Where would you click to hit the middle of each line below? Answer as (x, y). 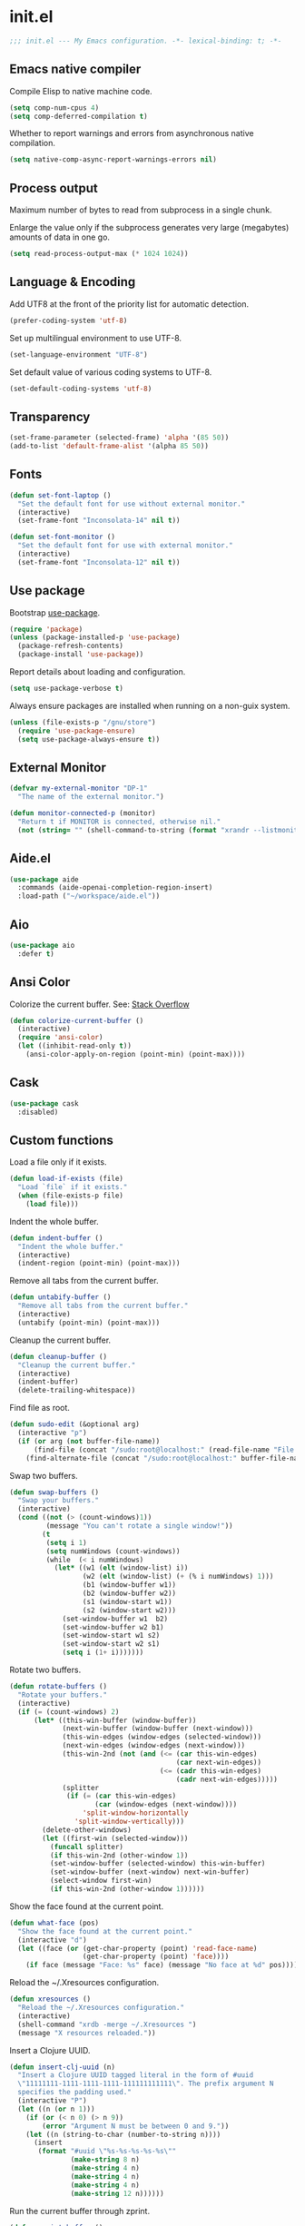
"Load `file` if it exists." (73, 1187)
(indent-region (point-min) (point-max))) (99, 1264)
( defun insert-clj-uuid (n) (63, 2067)
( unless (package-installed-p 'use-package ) (95, 637)
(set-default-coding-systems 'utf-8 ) (81, 389)
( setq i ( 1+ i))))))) (103, 1653)
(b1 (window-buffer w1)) (129, 1585)
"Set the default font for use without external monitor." (132, 504)
